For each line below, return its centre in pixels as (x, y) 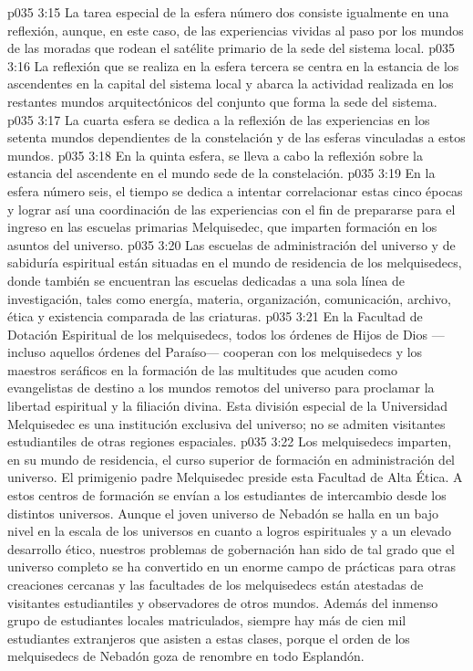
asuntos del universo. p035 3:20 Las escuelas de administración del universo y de (231, 244)
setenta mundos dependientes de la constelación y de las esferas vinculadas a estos (236, 137)
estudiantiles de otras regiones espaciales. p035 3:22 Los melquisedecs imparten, (230, 441)
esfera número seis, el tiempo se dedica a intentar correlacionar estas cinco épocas (235, 190)
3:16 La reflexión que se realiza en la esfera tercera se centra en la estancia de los (233, 65)
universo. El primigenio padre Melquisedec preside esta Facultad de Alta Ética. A (235, 477)
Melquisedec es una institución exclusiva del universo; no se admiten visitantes (226, 423)
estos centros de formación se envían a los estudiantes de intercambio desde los (227, 495)
